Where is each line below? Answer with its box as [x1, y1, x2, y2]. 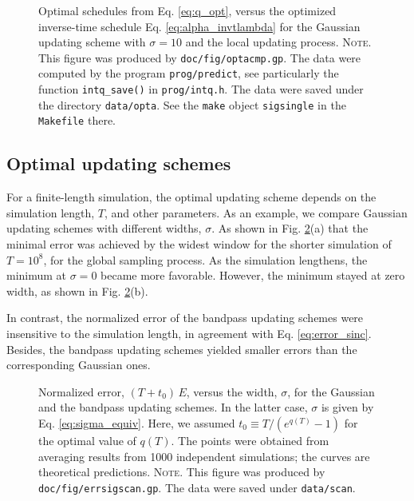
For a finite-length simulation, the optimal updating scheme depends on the [6, 189, 377, 205]
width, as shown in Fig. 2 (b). [6, 282, 148, 299]
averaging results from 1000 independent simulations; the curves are [38, 447, 370, 464]
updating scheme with [38, 34, 146, 50]
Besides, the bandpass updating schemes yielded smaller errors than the [6, 340, 357, 357]
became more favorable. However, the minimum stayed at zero [101, 267, 405, 284]
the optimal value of [38, 431, 136, 448]
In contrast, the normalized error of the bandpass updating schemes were [6, 309, 364, 326]
